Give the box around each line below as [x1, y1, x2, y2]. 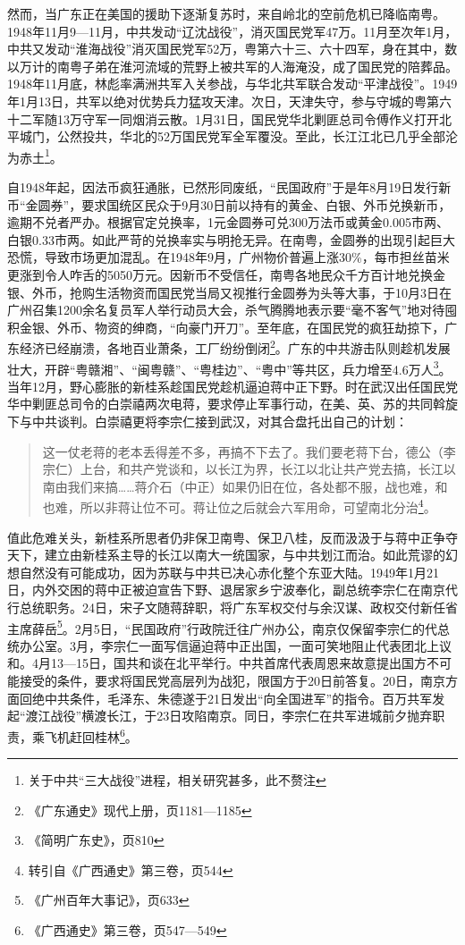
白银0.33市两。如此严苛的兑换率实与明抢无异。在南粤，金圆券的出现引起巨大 [7, 230, 455, 249]
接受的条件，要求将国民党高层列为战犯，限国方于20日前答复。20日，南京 [19, 671, 445, 690]
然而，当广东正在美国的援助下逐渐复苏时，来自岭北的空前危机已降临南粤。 [7, 4, 445, 22]
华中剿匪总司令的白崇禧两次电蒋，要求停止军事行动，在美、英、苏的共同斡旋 [7, 394, 458, 413]
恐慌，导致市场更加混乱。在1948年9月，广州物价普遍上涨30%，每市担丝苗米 [7, 248, 450, 266]
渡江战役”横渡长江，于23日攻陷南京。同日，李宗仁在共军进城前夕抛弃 [25, 706, 433, 725]
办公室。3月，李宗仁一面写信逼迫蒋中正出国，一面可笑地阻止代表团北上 [19, 636, 439, 654]
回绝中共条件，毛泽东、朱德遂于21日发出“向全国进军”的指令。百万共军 [19, 688, 433, 707]
